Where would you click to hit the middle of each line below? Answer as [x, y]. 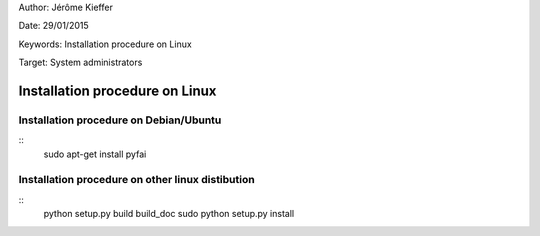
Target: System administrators [80, 62]
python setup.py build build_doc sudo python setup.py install [169, 214]
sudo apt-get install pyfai [95, 154]
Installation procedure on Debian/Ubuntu [120, 120]
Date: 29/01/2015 [53, 26]
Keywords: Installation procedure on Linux [105, 44]
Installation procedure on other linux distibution [136, 180]
